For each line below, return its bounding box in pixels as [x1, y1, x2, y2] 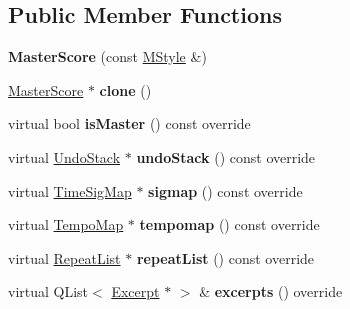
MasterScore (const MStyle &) [8, 46, 207, 67]
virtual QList [8, 281, 89, 302]
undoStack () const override [136, 146, 316, 167]
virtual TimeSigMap [8, 180, 132, 201]
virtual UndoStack [8, 146, 121, 167]
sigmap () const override [148, 180, 303, 201]
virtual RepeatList [8, 247, 121, 268]
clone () [99, 79, 152, 100]
